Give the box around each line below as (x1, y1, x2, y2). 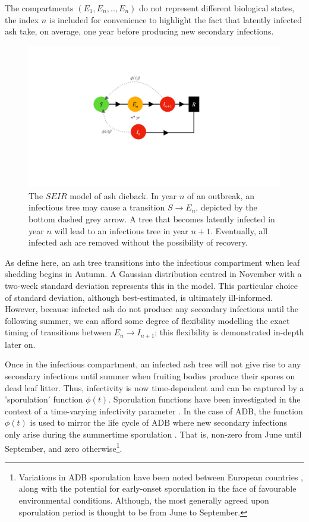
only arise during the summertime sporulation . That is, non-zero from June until (5, 428, 302, 441)
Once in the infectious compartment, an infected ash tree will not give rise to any (5, 358, 301, 370)
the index (5, 13, 39, 26)
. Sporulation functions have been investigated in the (108, 393, 301, 405)
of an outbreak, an (187, 189, 254, 202)
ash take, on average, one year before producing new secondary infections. (5, 25, 274, 37)
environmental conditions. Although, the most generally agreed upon (18, 494, 269, 507)
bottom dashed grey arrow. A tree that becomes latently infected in (29, 213, 275, 225)
